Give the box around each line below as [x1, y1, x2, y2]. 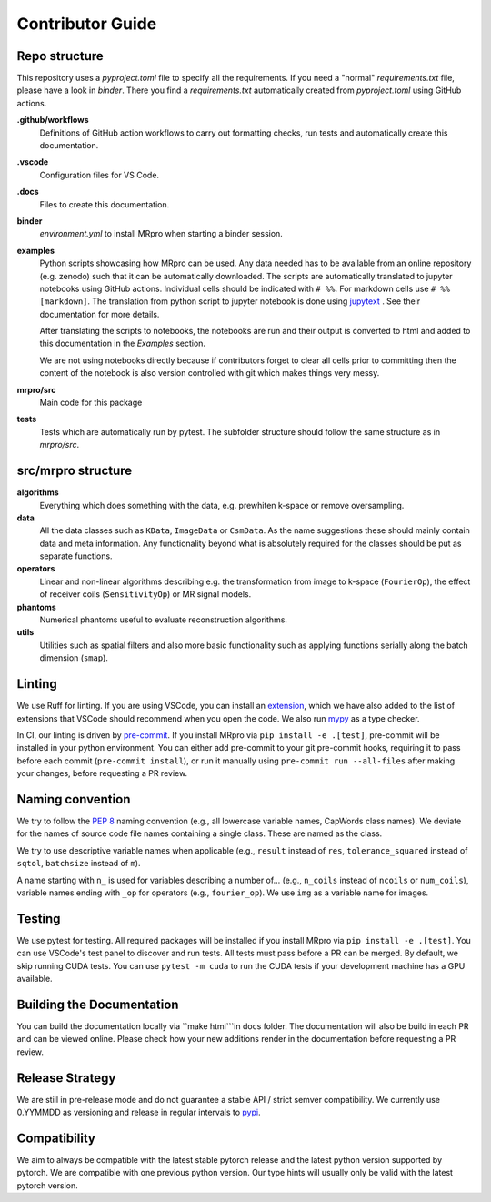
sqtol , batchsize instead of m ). [16, 858, 141, 869]
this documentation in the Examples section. [39, 338, 206, 349]
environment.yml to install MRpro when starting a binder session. [39, 228, 284, 239]
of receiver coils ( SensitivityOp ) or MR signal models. [39, 589, 252, 600]
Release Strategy [16, 1070, 116, 1086]
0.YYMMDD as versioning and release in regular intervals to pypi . [16, 1106, 261, 1117]
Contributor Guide [16, 14, 157, 34]
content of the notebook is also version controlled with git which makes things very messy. [39, 368, 380, 379]
